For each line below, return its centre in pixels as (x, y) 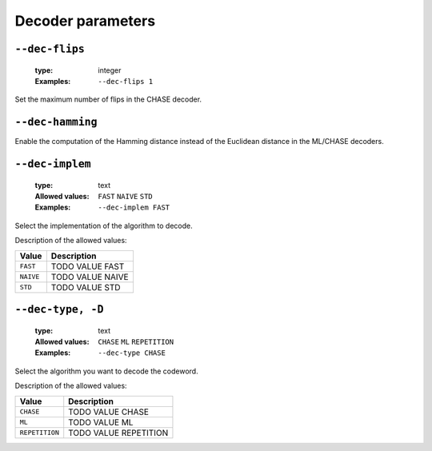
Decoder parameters (85, 21)
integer (110, 70)
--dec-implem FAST (134, 208)
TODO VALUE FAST (88, 266)
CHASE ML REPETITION (136, 342)
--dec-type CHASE (132, 353)
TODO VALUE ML (101, 422)
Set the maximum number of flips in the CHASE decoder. (108, 99)
